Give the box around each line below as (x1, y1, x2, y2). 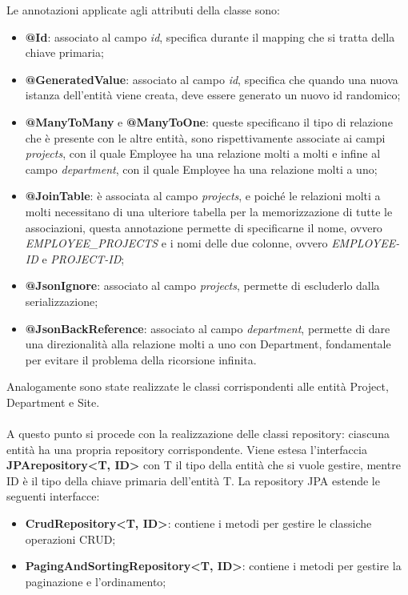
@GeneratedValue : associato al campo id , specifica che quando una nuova (25, 70, 398, 87)
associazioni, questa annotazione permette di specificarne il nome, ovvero (25, 219, 382, 235)
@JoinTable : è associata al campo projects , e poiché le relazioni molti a (25, 187, 381, 204)
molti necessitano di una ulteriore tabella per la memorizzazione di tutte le (25, 203, 393, 219)
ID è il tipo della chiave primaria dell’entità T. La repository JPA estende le (6, 472, 380, 488)
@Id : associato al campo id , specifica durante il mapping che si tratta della (25, 28, 395, 45)
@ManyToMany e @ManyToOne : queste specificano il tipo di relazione (25, 113, 393, 130)
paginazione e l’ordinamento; (25, 573, 166, 589)
